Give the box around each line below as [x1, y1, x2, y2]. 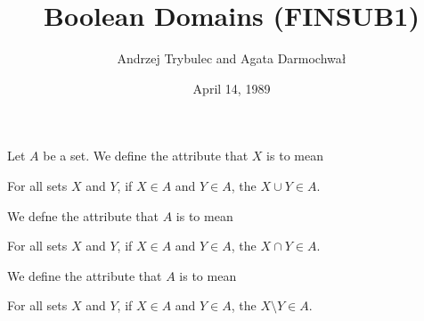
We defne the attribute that [7, 206, 159, 225]
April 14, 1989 [192, 78, 271, 97]
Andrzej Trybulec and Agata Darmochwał [117, 49, 347, 68]
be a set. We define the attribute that [43, 146, 249, 165]
